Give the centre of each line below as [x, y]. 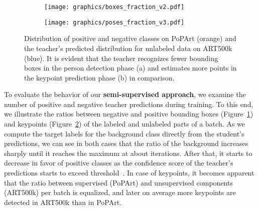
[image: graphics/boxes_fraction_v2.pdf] [114, 7]
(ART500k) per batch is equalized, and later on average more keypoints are [120, 192]
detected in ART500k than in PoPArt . [63, 202]
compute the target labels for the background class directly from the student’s [124, 133]
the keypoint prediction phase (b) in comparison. [99, 77]
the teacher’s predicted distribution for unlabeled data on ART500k [128, 48]
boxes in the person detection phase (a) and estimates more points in [131, 68]
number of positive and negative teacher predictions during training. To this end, [129, 104]
